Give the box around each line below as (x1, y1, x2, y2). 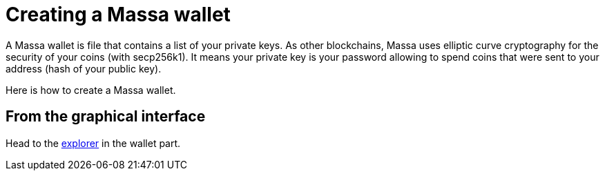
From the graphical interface (6, 108, 206, 126)
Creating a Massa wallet (6, 3, 231, 26)
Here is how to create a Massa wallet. (6, 84, 176, 96)
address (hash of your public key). (6, 62, 162, 75)
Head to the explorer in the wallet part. (6, 137, 181, 149)
